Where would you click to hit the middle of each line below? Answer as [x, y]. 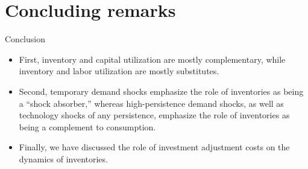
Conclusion [25, 39]
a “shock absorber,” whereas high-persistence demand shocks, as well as [151, 103]
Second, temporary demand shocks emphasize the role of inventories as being [161, 91]
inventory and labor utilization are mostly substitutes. [119, 71]
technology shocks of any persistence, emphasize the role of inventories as [154, 115]
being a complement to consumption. [87, 126]
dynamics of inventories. [63, 158]
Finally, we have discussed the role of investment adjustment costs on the [154, 147]
